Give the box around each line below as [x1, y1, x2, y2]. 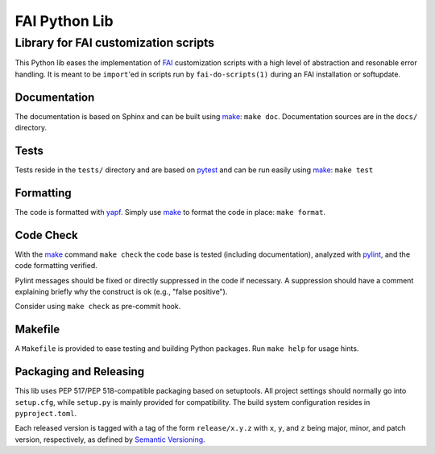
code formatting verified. [14, 261, 98, 270]
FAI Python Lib [14, 12, 114, 30]
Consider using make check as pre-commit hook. [14, 302, 181, 312]
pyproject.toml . [14, 408, 77, 418]
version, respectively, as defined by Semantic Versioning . [14, 435, 205, 444]
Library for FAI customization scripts [14, 35, 215, 50]
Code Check [14, 228, 78, 241]
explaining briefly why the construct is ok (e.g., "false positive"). [14, 287, 228, 296]
